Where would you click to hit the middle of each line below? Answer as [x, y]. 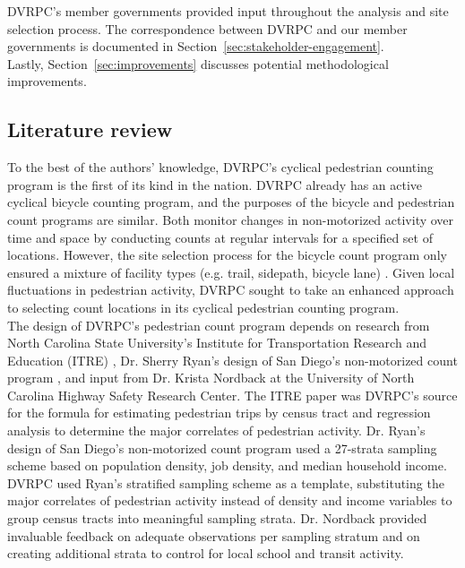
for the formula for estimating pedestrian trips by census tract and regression [219, 413]
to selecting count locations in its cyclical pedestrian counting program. [203, 307]
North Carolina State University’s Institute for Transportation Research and [217, 343]
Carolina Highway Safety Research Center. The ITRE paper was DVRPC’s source [232, 395]
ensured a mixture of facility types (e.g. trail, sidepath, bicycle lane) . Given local [231, 272]
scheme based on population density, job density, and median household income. [227, 465]
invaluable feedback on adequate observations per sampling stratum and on [214, 535]
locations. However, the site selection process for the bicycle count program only [227, 255]
